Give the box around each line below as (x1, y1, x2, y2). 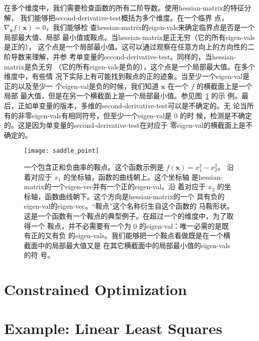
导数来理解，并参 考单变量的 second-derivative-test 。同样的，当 (10, 51, 212, 61)
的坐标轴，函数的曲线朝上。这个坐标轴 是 (63, 171, 199, 182)
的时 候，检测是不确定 (180, 110, 253, 120)
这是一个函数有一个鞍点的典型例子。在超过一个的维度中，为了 (24, 210, 227, 221)
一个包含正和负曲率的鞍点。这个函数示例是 (24, 161, 164, 172)
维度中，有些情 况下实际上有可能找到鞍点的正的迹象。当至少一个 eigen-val (4, 71, 243, 81)
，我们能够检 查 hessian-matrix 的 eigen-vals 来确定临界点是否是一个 (45, 22, 255, 32)
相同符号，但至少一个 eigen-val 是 (68, 110, 172, 120)
